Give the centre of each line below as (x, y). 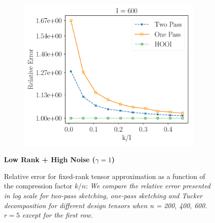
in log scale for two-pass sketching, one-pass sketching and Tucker (103, 196)
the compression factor (38, 186)
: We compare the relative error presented (148, 186)
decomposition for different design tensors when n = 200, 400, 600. (106, 205)
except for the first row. (57, 215)
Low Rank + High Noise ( (50, 159)
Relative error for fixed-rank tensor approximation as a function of (105, 176)
